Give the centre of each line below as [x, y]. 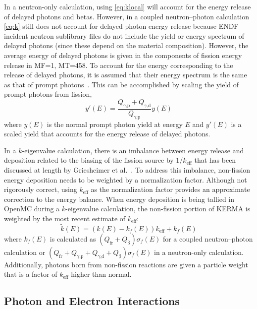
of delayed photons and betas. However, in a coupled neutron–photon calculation [127, 16]
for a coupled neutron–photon [208, 238]
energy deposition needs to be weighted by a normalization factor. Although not [126, 179]
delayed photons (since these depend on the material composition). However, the [126, 45]
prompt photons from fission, [48, 94]
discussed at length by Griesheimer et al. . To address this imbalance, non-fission [127, 169]
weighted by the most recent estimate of [65, 218]
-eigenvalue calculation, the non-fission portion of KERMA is [158, 209]
